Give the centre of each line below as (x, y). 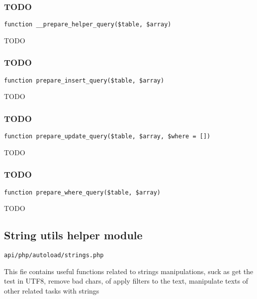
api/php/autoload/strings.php (54, 255)
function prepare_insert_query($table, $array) (84, 80)
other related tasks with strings (52, 290)
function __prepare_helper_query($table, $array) (88, 25)
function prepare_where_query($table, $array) (82, 192)
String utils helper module (73, 235)
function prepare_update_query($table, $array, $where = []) (107, 137)
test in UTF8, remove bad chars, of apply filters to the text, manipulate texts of (126, 281)
